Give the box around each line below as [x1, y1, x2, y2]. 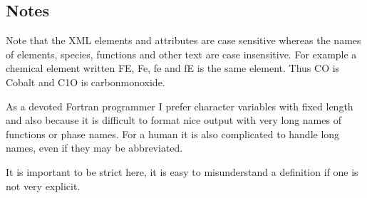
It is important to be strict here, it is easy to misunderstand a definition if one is [6, 164, 358, 179]
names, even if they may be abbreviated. [6, 140, 183, 155]
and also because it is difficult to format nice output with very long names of [6, 113, 341, 127]
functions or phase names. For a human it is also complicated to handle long [6, 126, 340, 141]
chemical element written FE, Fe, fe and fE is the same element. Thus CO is [6, 61, 340, 75]
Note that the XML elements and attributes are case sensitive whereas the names [6, 33, 361, 48]
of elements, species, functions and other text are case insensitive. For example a [6, 46, 357, 61]
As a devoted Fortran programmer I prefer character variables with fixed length [6, 98, 353, 113]
